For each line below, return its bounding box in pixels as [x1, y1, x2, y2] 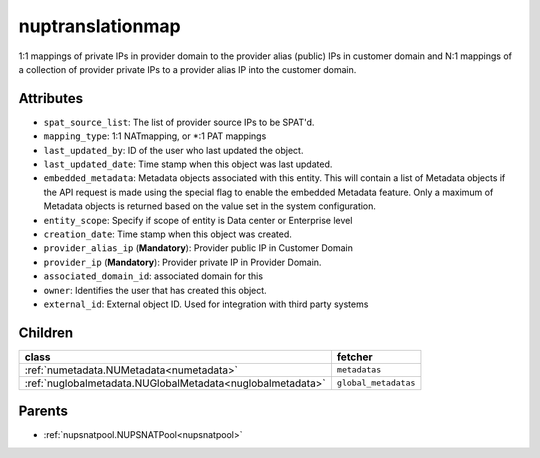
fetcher [336, 350, 374, 364]
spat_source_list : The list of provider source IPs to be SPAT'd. [43, 116, 315, 128]
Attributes [18, 90, 84, 107]
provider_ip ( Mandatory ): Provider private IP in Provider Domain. [43, 256, 322, 268]
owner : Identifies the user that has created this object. [43, 284, 267, 296]
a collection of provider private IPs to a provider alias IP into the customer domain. [18, 63, 357, 75]
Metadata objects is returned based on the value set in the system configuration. [43, 200, 377, 212]
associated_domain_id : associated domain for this [43, 270, 264, 282]
